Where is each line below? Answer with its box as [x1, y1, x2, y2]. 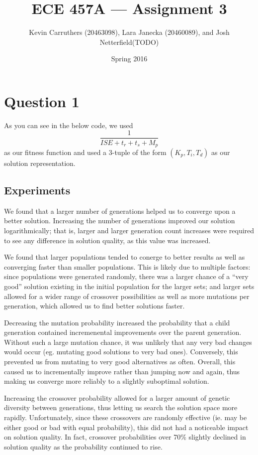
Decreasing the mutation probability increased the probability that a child [4, 317, 230, 327]
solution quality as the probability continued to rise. [4, 441, 163, 452]
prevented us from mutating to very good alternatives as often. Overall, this [4, 356, 236, 367]
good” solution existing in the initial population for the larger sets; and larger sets [4, 281, 255, 291]
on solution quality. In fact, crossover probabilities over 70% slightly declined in [4, 432, 246, 442]
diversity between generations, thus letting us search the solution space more [4, 402, 238, 413]
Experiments [4, 182, 71, 197]
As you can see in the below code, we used [4, 120, 133, 130]
